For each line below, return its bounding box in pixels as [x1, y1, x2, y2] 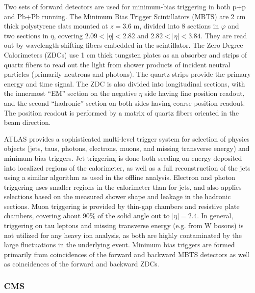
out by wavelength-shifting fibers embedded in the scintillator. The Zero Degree [4, 40, 243, 50]
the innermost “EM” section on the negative [4, 88, 137, 98]
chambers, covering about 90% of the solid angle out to [4, 210, 170, 221]
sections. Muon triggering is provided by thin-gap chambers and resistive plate [4, 201, 240, 211]
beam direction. [4, 117, 51, 127]
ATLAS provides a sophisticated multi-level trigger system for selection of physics [4, 133, 250, 144]
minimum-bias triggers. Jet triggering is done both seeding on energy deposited [4, 152, 242, 163]
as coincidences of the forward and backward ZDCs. [4, 259, 159, 269]
